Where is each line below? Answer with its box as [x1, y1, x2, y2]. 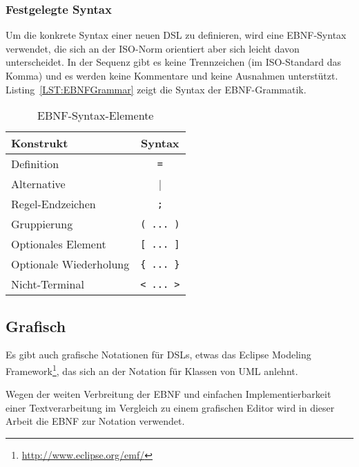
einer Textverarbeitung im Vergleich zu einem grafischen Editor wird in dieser [6, 400, 335, 414]
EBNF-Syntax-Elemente [37, 107, 154, 124]
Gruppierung [11, 216, 73, 232]
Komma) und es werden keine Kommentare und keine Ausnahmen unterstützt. [6, 68, 338, 82]
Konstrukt [11, 135, 68, 152]
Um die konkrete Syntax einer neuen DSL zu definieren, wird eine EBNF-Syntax [6, 28, 347, 42]
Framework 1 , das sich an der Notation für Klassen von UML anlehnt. [6, 361, 298, 378]
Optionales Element [11, 236, 106, 253]
